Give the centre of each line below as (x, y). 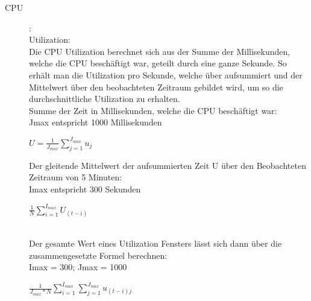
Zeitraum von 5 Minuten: (76, 177)
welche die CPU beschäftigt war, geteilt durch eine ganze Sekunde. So (158, 63)
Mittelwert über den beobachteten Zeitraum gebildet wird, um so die (156, 87)
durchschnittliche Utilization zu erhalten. (105, 99)
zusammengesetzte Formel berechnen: (98, 255)
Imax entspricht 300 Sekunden (85, 189)
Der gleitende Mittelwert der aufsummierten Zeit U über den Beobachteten (168, 165)
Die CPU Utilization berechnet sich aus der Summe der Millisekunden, (160, 51)
